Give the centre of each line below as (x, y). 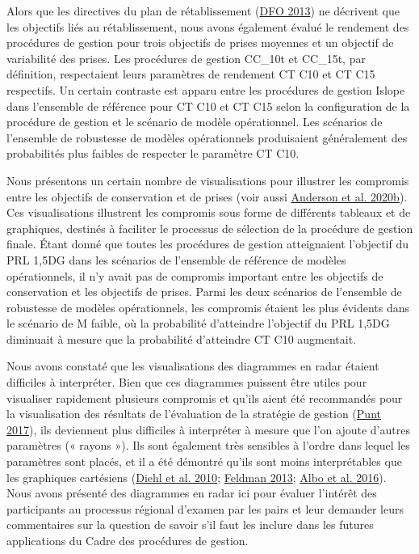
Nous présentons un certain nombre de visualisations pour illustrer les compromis (208, 180)
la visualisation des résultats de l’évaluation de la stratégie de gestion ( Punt (194, 414)
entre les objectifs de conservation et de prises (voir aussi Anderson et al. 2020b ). (207, 196)
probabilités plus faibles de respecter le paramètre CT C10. (153, 153)
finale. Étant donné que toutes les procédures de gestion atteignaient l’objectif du (207, 244)
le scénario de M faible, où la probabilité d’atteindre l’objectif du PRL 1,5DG (198, 323)
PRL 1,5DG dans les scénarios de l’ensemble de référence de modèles (176, 259)
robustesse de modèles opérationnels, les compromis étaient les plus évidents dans (208, 307)
